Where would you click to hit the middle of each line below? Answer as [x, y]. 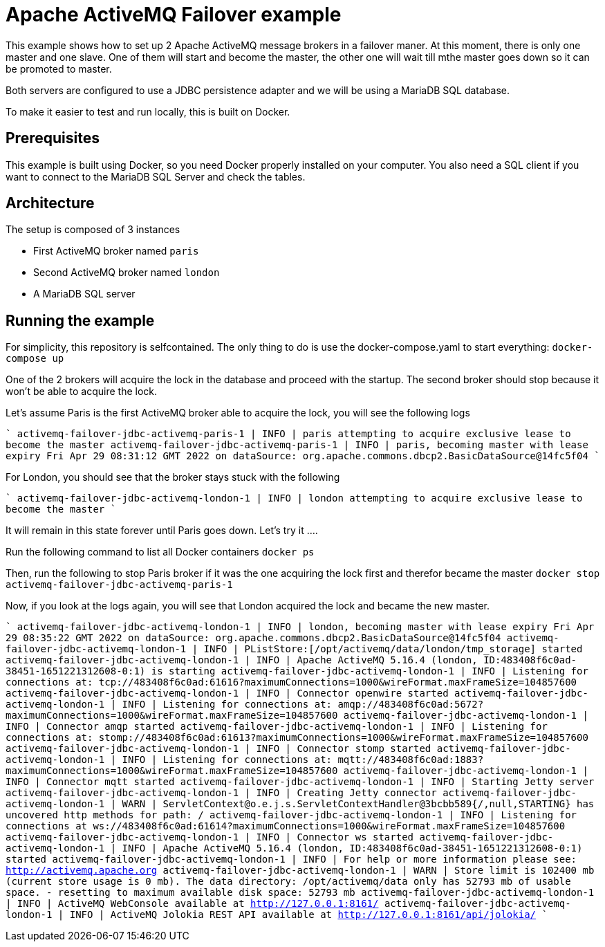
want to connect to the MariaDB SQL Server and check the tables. [156, 176]
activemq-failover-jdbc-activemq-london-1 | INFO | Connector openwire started [227, 693]
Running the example [80, 320]
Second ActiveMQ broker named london [127, 273]
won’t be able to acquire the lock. [82, 392]
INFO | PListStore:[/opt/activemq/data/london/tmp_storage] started [393, 649]
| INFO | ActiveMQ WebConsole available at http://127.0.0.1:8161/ [192, 904]
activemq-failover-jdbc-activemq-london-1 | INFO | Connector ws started [210, 837]
